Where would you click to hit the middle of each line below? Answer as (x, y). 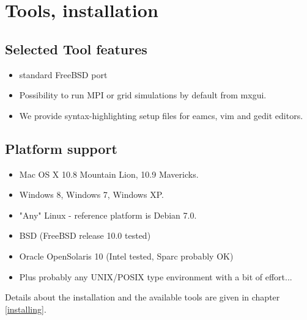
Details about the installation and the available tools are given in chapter (142, 297)
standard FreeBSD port (63, 74)
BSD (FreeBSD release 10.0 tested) (85, 235)
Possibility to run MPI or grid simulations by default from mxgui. (143, 95)
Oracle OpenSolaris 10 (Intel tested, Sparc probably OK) (126, 256)
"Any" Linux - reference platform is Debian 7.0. (108, 215)
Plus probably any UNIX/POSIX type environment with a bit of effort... (156, 276)
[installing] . (26, 309)
